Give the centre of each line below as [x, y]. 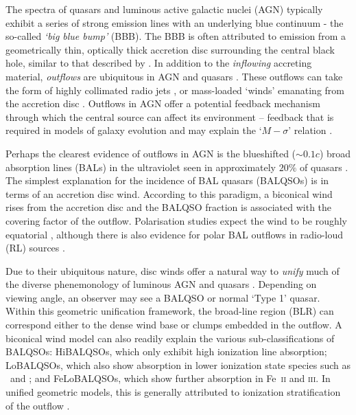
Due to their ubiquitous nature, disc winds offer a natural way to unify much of [173, 270]
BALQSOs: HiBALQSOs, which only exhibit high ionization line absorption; [166, 351]
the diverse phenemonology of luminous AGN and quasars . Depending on [161, 284]
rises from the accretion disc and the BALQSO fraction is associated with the [169, 207]
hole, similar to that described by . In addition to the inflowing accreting [159, 63]
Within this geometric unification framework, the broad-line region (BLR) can [170, 311]
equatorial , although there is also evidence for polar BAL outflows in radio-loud [175, 234]
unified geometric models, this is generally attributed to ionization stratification [173, 392]
